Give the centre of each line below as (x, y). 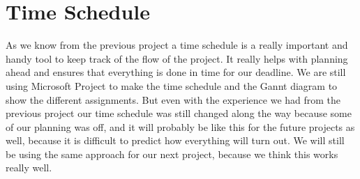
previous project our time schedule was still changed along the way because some (179, 113)
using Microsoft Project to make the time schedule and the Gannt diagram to (172, 85)
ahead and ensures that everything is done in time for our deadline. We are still (176, 72)
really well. (29, 168)
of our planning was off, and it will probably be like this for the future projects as (180, 126)
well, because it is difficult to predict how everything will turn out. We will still (175, 140)
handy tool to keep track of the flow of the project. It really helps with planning (177, 58)
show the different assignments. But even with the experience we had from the (173, 99)
